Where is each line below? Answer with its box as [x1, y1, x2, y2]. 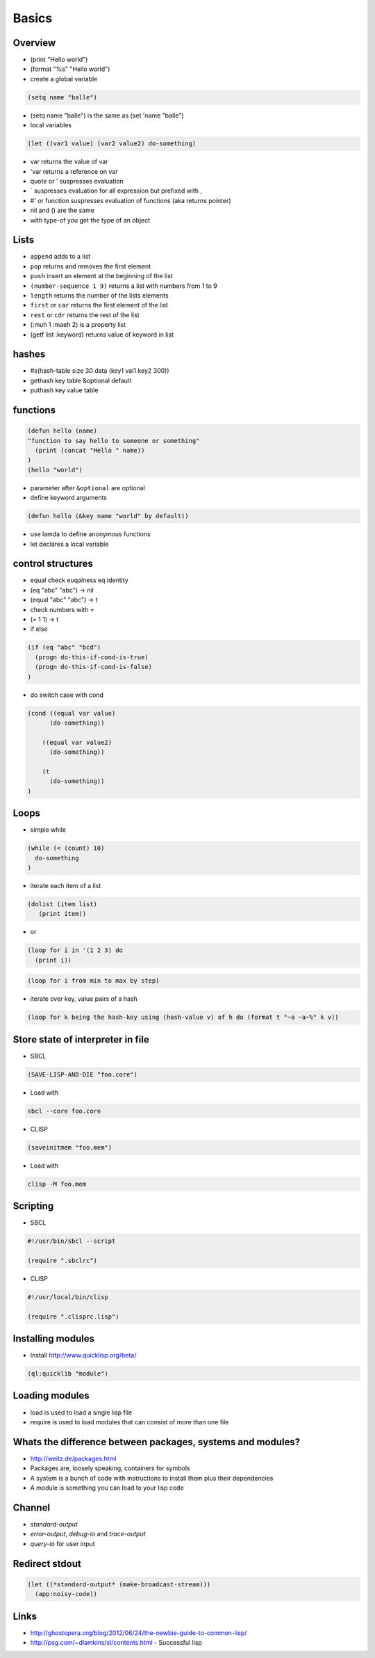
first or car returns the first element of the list [30, 301, 168, 309]
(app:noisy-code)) [35, 1590, 97, 1598]
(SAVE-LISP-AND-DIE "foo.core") [27, 1070, 138, 1078]
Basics [12, 10, 53, 26]
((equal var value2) [42, 738, 112, 746]
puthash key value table [30, 386, 99, 394]
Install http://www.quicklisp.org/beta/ [30, 1351, 137, 1360]
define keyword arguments [30, 494, 108, 502]
